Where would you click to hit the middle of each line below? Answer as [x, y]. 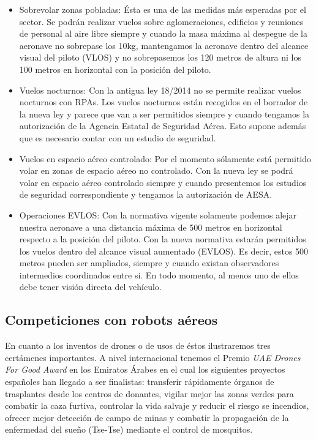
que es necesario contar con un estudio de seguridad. [118, 137]
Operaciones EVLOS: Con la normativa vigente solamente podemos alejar [158, 214]
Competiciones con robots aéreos [111, 320]
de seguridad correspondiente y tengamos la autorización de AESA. [146, 194]
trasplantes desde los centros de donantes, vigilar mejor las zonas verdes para [149, 393]
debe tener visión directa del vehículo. [90, 287]
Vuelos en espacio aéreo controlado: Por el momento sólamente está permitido [165, 158]
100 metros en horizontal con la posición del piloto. [115, 69]
